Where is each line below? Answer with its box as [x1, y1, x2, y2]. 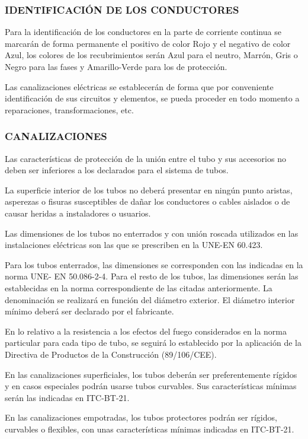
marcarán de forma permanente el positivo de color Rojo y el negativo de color [5, 37, 291, 49]
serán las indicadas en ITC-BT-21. [5, 391, 130, 403]
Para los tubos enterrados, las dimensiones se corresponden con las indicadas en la [5, 258, 303, 271]
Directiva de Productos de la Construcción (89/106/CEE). [5, 348, 217, 360]
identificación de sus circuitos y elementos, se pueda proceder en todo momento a [5, 92, 300, 104]
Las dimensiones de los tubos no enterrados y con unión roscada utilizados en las [5, 227, 299, 239]
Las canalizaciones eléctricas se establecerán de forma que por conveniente [5, 80, 274, 93]
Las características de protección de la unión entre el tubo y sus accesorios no [5, 152, 286, 164]
